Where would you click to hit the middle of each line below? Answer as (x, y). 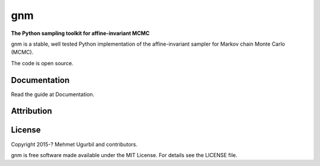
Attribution (32, 111)
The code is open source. (42, 63)
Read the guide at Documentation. (53, 94)
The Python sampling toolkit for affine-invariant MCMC (80, 33)
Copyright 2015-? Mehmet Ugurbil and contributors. (74, 144)
